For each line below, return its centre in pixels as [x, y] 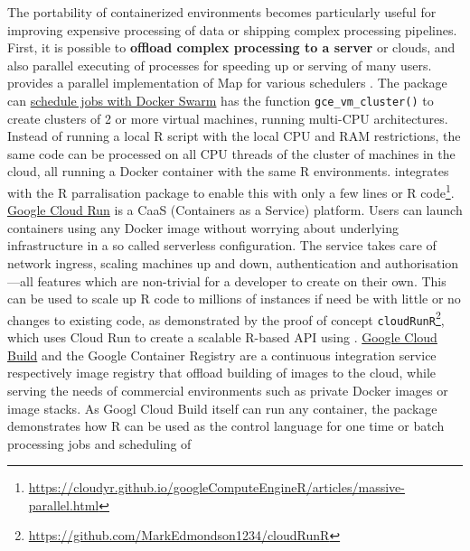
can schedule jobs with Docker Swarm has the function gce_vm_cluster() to [221, 100]
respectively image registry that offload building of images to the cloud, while [222, 373]
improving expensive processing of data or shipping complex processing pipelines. [232, 29]
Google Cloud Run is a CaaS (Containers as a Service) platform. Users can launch [235, 210]
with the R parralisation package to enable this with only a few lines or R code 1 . [231, 191]
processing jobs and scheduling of [99, 443]
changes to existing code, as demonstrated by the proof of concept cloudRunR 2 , [226, 318]
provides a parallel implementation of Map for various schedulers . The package [227, 83]
